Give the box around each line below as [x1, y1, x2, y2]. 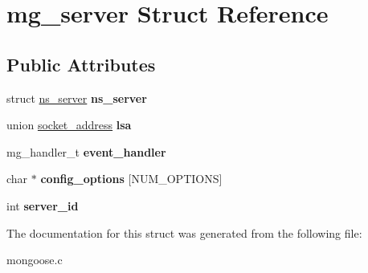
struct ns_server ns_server [6, 89, 147, 106]
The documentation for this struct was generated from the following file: [6, 224, 362, 241]
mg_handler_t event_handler [6, 143, 166, 160]
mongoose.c [6, 251, 63, 268]
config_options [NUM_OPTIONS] [40, 170, 223, 187]
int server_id [6, 197, 79, 214]
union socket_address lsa [6, 116, 132, 133]
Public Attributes [6, 51, 156, 76]
